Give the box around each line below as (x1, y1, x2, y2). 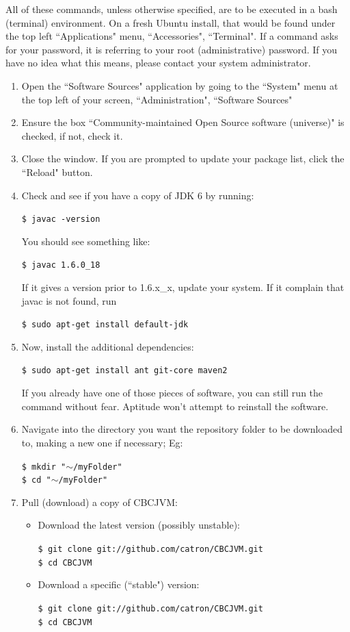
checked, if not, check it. (21, 128, 123, 142)
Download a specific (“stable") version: (38, 577, 200, 592)
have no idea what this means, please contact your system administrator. (5, 55, 311, 70)
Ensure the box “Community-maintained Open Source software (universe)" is (21, 115, 345, 129)
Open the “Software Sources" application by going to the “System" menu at (21, 78, 338, 92)
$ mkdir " (21, 462, 66, 472)
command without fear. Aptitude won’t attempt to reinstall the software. (21, 399, 329, 413)
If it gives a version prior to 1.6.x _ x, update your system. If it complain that (21, 280, 345, 294)
